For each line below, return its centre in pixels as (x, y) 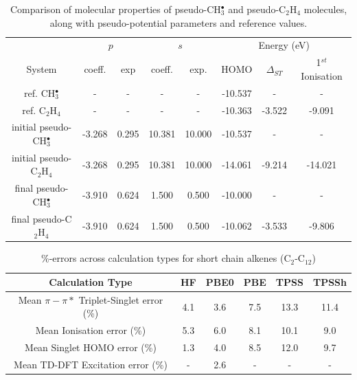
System (42, 69)
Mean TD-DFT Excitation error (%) (91, 364)
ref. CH (40, 92)
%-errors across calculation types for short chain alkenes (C (166, 258)
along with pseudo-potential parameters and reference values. (178, 22)
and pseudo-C (257, 9)
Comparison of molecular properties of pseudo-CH (115, 9)
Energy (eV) (284, 45)
